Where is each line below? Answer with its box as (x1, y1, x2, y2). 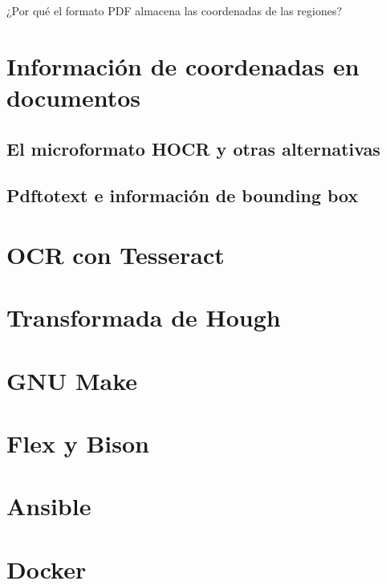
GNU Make (6, 364, 138, 396)
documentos (6, 80, 140, 113)
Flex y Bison (6, 427, 149, 460)
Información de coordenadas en (6, 49, 360, 82)
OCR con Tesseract (6, 238, 225, 270)
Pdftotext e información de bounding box (6, 183, 359, 208)
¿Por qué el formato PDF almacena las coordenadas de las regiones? (6, 2, 343, 18)
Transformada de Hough (6, 301, 281, 334)
